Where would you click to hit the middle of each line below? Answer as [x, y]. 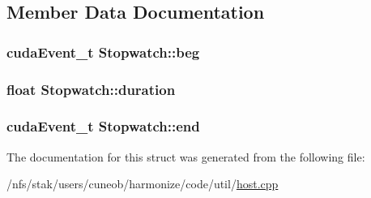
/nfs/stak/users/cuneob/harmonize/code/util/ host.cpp [143, 184]
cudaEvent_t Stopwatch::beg [103, 52]
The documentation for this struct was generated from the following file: [186, 156]
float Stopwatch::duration [91, 89]
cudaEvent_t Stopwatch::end [103, 126]
